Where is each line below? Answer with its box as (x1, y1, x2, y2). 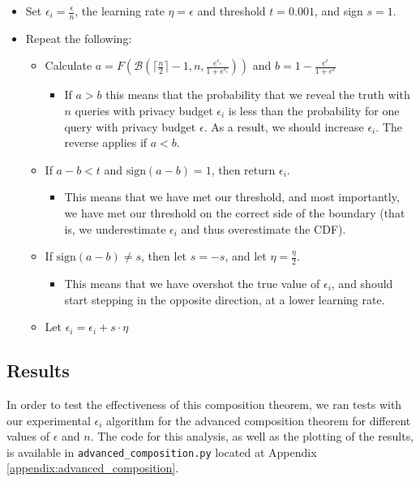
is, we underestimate (64, 220, 166, 237)
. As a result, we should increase (204, 118, 364, 135)
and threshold (197, 2, 266, 19)
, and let (225, 247, 267, 265)
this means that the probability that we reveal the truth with (105, 86, 410, 103)
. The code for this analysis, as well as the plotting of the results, (90, 428, 414, 445)
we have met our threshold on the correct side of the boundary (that (64, 204, 405, 221)
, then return (211, 161, 276, 178)
